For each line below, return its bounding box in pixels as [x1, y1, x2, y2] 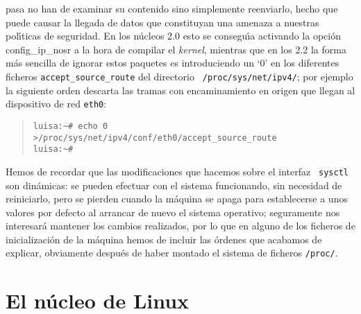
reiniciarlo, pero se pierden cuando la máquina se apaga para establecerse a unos [6, 191, 348, 206]
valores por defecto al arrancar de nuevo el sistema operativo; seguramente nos [6, 204, 340, 219]
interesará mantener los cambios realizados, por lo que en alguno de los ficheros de [6, 218, 355, 233]
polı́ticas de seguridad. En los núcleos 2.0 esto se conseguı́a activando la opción [6, 28, 341, 43]
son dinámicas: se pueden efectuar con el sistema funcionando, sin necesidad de [6, 177, 342, 192]
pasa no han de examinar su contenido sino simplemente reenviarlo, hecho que [6, 1, 338, 15]
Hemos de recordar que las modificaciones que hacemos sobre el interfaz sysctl [6, 164, 349, 178]
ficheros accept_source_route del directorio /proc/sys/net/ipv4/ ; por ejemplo [6, 69, 353, 83]
